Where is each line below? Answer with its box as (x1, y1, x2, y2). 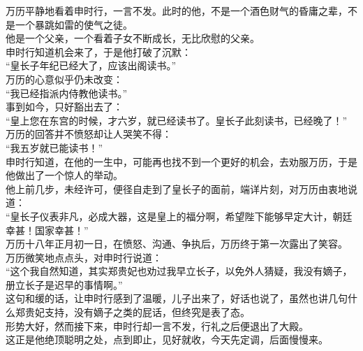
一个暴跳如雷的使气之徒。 (15, 17, 133, 31)
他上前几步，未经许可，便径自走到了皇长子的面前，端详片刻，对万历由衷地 (6, 181, 348, 196)
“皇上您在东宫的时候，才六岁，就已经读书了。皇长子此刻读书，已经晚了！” (6, 113, 348, 127)
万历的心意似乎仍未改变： (6, 71, 123, 86)
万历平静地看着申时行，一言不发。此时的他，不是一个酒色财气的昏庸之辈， (6, 3, 348, 17)
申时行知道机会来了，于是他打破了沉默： (6, 44, 191, 59)
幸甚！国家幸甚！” (6, 222, 89, 237)
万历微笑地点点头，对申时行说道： (6, 250, 162, 264)
